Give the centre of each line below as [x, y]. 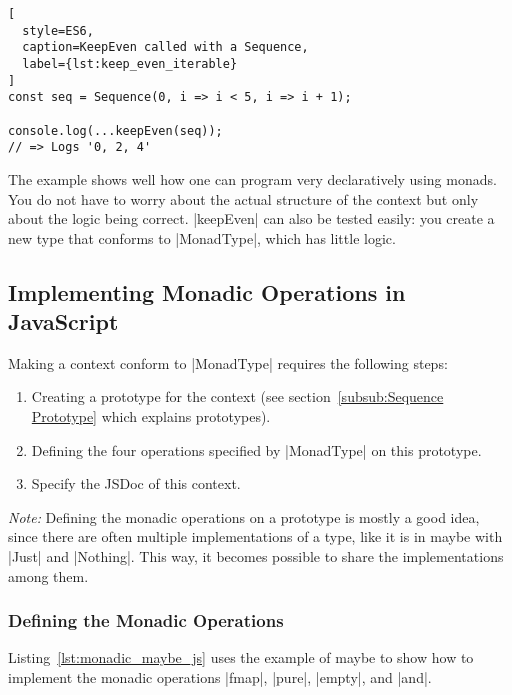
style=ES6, [58, 30]
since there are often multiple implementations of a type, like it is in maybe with [255, 536]
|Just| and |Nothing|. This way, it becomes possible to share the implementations [256, 556]
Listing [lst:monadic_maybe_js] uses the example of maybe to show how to [241, 657]
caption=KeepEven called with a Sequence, [165, 47]
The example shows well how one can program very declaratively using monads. [252, 178]
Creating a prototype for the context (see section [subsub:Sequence [237, 396]
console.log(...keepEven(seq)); [115, 130]
